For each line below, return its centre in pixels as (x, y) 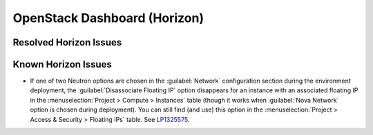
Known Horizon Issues (62, 64)
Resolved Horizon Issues (67, 42)
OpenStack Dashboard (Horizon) (108, 18)
